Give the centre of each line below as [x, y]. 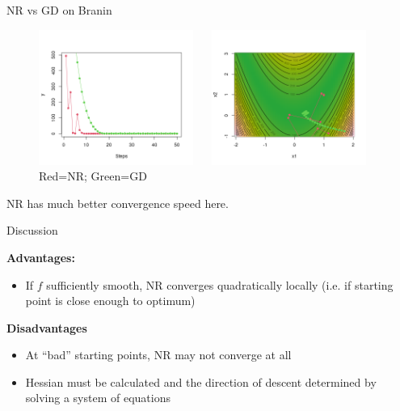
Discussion [32, 230]
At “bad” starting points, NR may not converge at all [158, 355]
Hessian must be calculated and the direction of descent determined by [201, 381]
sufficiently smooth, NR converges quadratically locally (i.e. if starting [220, 284]
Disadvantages [47, 327]
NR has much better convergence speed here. [118, 203]
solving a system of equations [98, 398]
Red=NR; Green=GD [93, 176]
